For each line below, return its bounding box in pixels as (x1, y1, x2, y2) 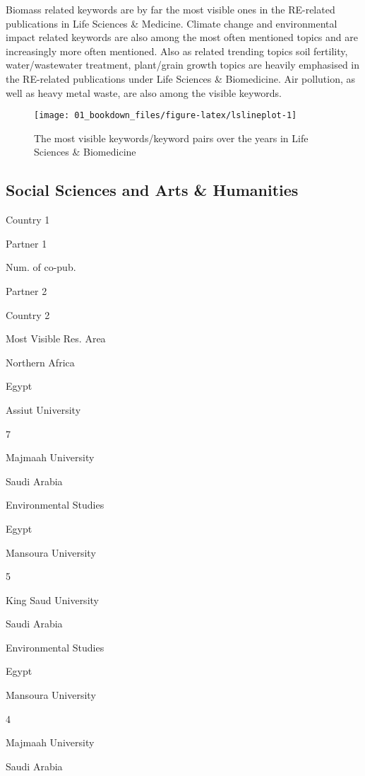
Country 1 (6, 212, 50, 227)
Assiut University (6, 402, 81, 417)
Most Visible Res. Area (6, 331, 106, 346)
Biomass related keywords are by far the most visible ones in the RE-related (6, 2, 335, 16)
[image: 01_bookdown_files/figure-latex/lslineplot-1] (34, 110, 297, 121)
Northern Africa (6, 354, 75, 369)
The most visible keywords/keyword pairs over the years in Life (34, 130, 309, 145)
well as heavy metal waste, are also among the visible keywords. (6, 85, 282, 100)
